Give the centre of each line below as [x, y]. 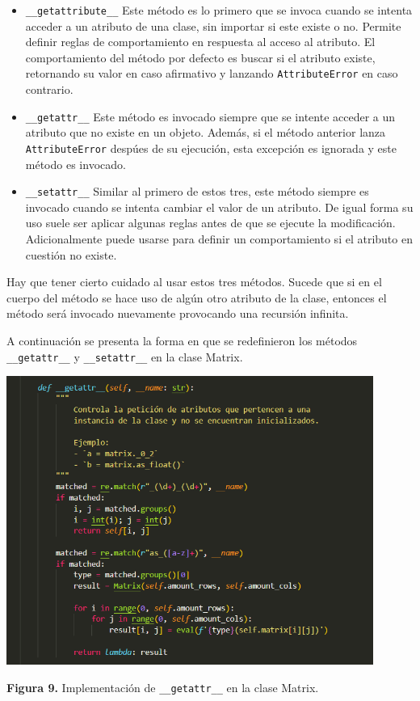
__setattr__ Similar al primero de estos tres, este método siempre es [197, 191]
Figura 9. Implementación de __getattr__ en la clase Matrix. [163, 687]
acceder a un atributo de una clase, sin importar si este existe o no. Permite [213, 25]
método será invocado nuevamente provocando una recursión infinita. [178, 313]
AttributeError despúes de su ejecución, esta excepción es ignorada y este [211, 148]
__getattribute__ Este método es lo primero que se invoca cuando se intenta [219, 10]
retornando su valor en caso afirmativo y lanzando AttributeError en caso [212, 73]
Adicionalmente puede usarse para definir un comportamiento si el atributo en [219, 239]
